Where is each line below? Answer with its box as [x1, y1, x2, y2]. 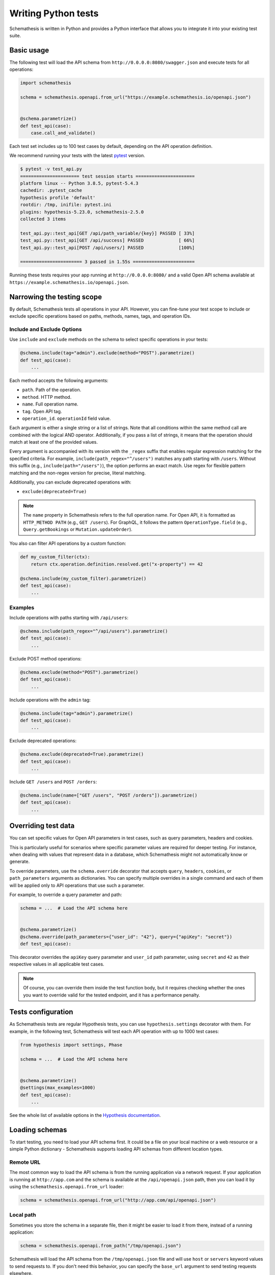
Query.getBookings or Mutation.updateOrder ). [23, 526, 132, 532]
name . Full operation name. [22, 401, 78, 407]
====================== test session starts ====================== [20, 173, 195, 179]
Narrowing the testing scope [9, 292, 102, 301]
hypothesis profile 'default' [20, 194, 96, 200]
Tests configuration [9, 1008, 73, 1016]
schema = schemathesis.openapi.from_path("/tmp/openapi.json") [20, 1243, 182, 1249]
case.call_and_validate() [31, 130, 96, 136]
